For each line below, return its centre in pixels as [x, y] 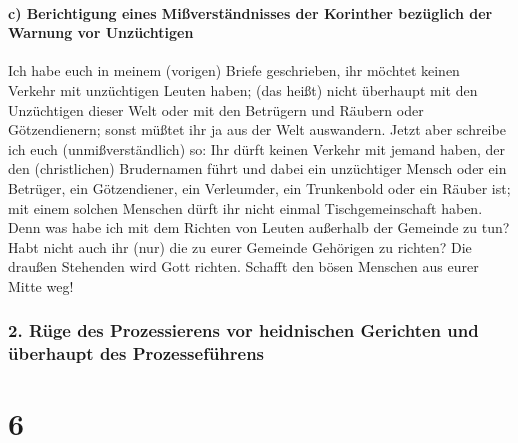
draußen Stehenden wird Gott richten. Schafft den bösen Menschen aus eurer [243, 266]
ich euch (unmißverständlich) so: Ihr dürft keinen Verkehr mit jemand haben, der [257, 148]
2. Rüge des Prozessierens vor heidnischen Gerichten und [243, 330]
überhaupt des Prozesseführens [136, 353]
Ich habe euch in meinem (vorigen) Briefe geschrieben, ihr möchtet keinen [234, 70]
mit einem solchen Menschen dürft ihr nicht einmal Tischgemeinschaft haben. [245, 207]
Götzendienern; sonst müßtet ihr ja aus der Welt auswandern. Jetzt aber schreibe [257, 129]
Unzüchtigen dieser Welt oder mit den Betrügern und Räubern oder [216, 109]
